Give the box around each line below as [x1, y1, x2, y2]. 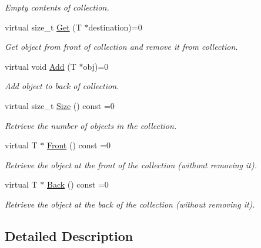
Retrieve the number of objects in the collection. [5, 119, 177, 131]
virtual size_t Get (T [5, 21, 82, 33]
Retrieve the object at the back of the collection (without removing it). [5, 198, 255, 210]
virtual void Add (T [5, 60, 76, 72]
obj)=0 [83, 60, 109, 72]
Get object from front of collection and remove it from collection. [5, 40, 238, 53]
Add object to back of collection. [5, 80, 119, 92]
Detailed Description [5, 226, 133, 244]
